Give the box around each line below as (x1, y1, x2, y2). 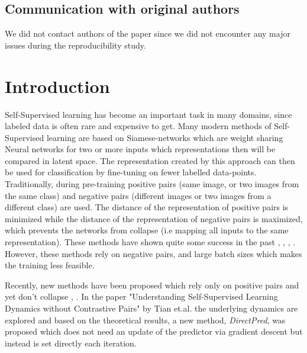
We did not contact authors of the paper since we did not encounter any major (5, 27, 290, 40)
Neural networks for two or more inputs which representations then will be (5, 143, 276, 155)
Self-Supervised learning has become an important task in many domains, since (5, 108, 292, 120)
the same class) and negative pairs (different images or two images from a (5, 189, 272, 201)
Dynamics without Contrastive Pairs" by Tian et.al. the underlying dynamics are (5, 302, 298, 315)
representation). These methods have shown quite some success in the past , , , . (5, 236, 296, 248)
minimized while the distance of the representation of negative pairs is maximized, (5, 212, 303, 224)
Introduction (5, 73, 110, 98)
